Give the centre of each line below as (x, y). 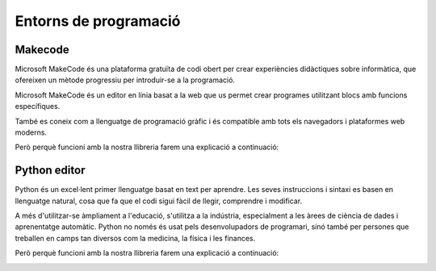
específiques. (38, 106)
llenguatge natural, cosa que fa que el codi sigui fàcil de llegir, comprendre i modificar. (159, 201)
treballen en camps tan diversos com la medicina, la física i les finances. (135, 238)
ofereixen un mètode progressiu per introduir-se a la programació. (125, 80)
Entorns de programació (98, 21)
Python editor (50, 171)
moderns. (31, 132)
